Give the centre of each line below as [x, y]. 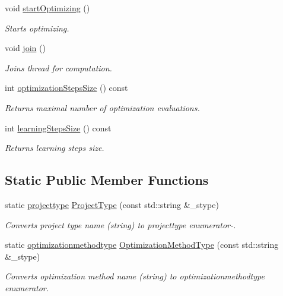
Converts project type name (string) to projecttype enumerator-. [120, 224]
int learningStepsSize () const [58, 127]
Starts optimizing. [37, 28]
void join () [25, 48]
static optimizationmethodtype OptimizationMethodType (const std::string [142, 245]
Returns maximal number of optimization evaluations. [102, 107]
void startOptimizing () [47, 8]
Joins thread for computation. [58, 67]
